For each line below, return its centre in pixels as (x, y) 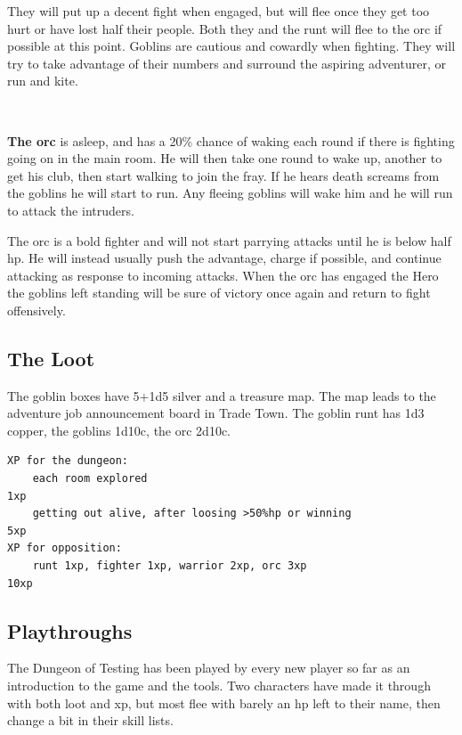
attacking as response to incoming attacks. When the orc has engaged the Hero (223, 275)
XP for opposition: (65, 548)
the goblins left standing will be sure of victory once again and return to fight (219, 293)
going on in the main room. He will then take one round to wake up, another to (225, 158)
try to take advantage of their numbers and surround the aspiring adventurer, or (227, 63)
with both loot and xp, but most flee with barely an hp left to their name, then (224, 702)
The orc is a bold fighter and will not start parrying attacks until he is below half (229, 240)
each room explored (90, 479)
